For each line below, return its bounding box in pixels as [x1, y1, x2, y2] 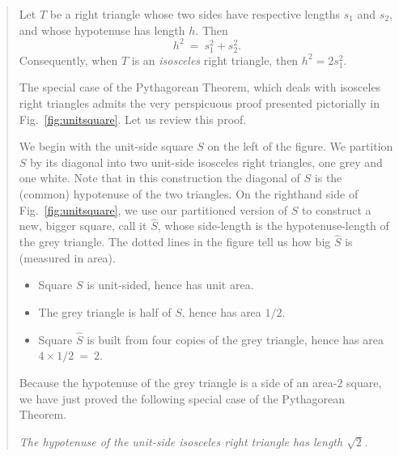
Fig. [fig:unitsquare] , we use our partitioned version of [19, 201, 287, 218]
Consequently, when [19, 51, 118, 68]
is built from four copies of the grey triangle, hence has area [87, 330, 384, 347]
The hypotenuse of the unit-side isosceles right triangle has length [19, 433, 343, 450]
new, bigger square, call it [19, 217, 147, 234]
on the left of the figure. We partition [207, 138, 393, 155]
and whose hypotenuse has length [19, 21, 185, 38]
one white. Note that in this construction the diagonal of [19, 169, 300, 186]
